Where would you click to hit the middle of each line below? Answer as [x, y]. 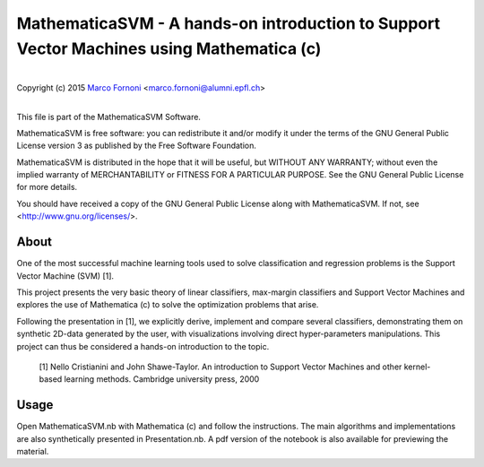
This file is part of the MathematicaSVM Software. [109, 117]
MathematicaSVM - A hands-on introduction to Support [229, 23]
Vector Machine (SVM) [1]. [65, 276]
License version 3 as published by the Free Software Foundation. [137, 146]
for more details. [47, 187]
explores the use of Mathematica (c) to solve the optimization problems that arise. [168, 305]
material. [33, 451]
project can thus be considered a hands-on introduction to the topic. [143, 346]
